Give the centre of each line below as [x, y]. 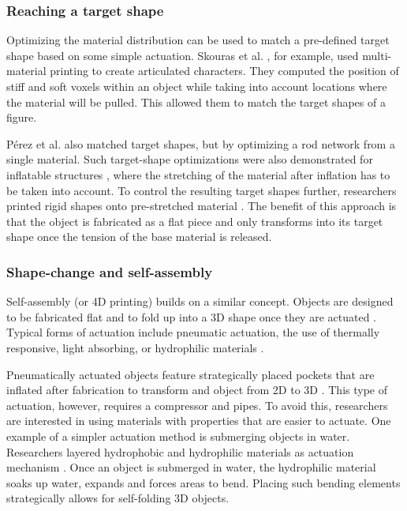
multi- [377, 55]
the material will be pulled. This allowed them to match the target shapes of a [196, 101]
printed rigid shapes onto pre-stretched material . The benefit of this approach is [202, 206]
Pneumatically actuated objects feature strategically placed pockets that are [190, 374]
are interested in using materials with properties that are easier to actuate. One [199, 421]
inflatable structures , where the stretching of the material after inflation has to [198, 174]
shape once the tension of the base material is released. [139, 237]
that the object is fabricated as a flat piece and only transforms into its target [195, 221]
